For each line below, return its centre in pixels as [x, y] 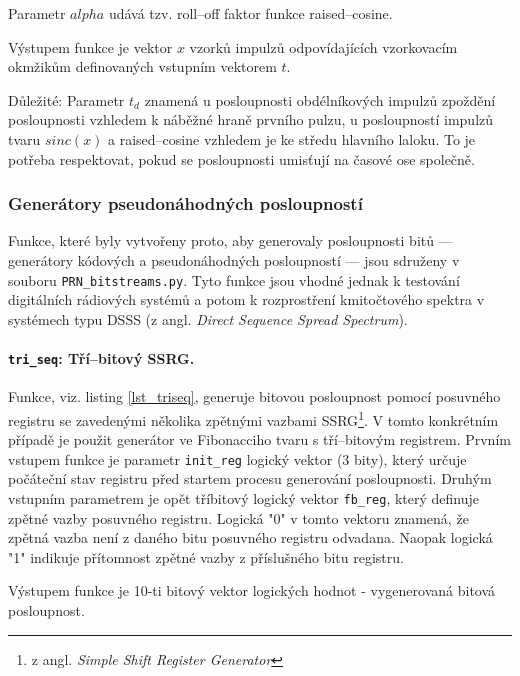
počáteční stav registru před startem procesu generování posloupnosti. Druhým [250, 478]
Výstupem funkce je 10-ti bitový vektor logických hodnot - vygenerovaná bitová [252, 590]
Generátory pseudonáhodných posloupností [185, 203]
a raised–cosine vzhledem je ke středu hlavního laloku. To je [292, 138]
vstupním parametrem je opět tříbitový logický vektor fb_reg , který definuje [244, 497]
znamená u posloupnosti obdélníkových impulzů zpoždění [320, 99]
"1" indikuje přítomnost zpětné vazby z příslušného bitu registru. [206, 556]
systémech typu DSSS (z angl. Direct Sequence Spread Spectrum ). [208, 318]
